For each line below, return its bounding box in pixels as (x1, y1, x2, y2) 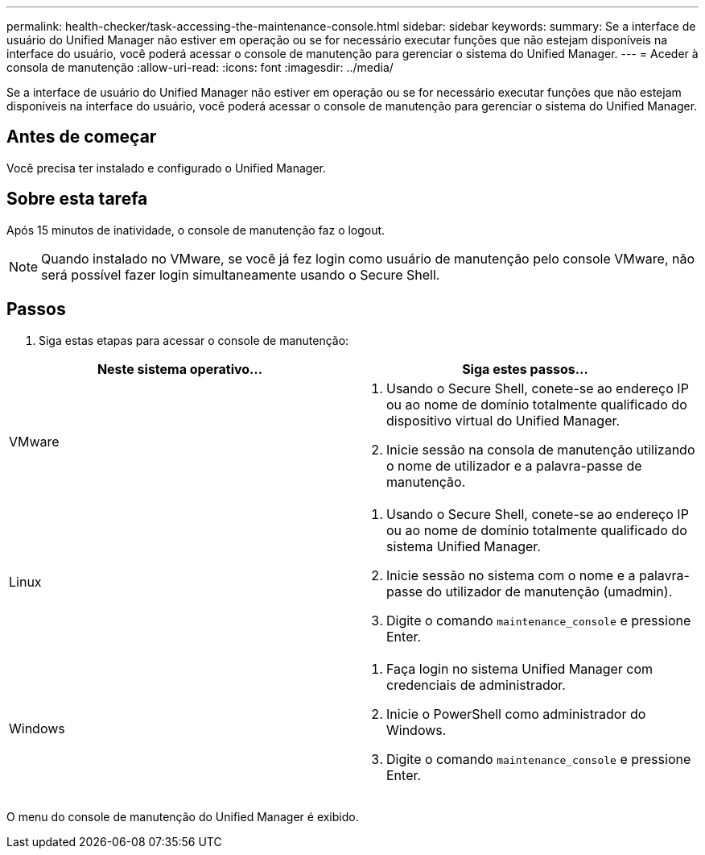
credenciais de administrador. (386, 676, 566, 693)
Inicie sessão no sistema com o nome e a (386, 567, 636, 583)
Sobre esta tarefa (6, 189, 148, 210)
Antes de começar (6, 127, 157, 147)
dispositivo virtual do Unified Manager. (386, 412, 620, 429)
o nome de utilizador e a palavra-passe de (386, 457, 642, 474)
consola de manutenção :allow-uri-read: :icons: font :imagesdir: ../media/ (6, 60, 394, 74)
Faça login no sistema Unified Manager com (386, 660, 653, 677)
